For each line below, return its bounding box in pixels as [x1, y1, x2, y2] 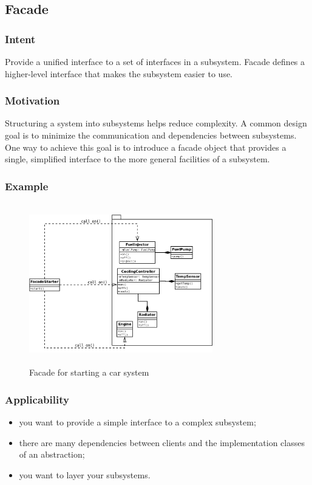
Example [5, 178, 49, 193]
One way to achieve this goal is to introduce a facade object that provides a [5, 140, 287, 153]
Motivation [5, 93, 60, 108]
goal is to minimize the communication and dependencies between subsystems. [5, 129, 297, 141]
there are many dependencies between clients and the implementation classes [19, 436, 305, 449]
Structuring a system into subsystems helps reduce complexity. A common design [5, 117, 307, 129]
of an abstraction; [19, 448, 85, 461]
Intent [5, 31, 36, 46]
